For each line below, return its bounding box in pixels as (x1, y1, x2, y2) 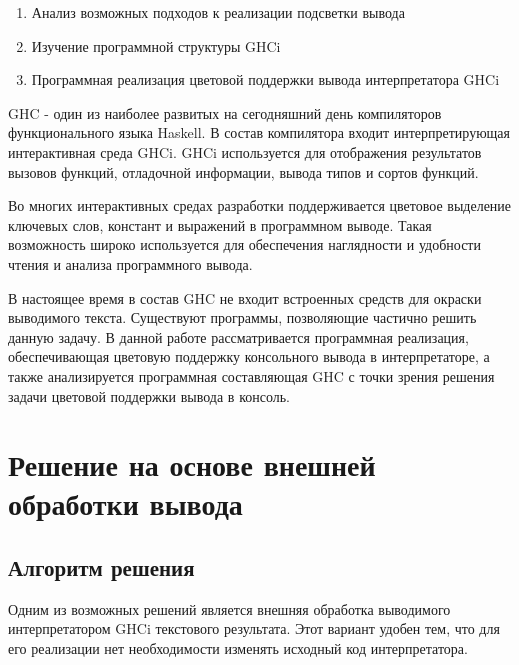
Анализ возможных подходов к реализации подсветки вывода (31, 2, 405, 22)
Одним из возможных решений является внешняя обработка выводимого (8, 598, 451, 619)
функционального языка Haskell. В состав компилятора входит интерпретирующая (8, 122, 511, 143)
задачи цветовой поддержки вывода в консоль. (8, 385, 291, 406)
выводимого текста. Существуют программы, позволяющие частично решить (8, 307, 477, 328)
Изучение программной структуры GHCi (31, 35, 281, 56)
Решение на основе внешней (8, 444, 376, 485)
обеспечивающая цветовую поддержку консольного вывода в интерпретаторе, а (8, 346, 490, 367)
